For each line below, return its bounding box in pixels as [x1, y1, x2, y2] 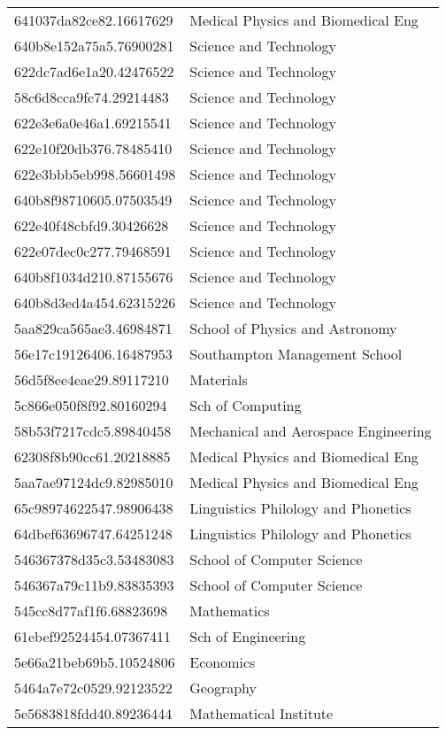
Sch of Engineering [189, 626, 306, 646]
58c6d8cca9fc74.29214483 [14, 87, 169, 107]
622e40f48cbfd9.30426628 [14, 215, 169, 236]
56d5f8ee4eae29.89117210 [14, 369, 169, 390]
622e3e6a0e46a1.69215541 [14, 112, 172, 133]
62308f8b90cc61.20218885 [14, 446, 171, 467]
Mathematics [189, 600, 270, 621]
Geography [189, 677, 257, 698]
